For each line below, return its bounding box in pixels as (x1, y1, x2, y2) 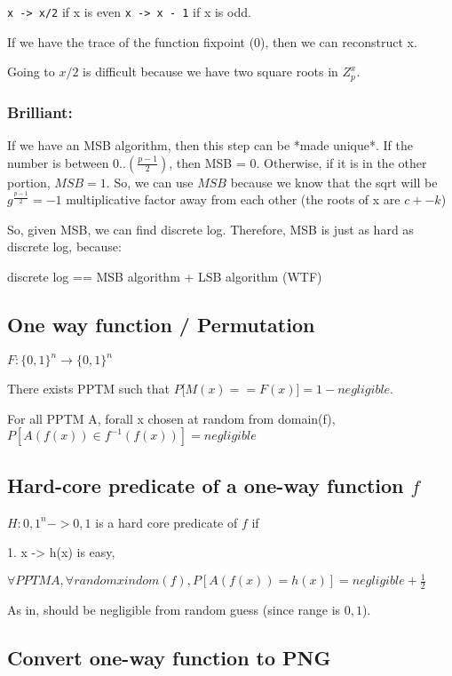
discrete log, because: (7, 237, 122, 256)
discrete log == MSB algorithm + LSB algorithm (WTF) (7, 266, 322, 285)
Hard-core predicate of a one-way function (7, 471, 404, 498)
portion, (7, 172, 51, 191)
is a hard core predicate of (95, 513, 238, 531)
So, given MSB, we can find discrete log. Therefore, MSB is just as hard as (7, 219, 414, 238)
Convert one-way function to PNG (7, 644, 331, 672)
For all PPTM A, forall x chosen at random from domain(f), (7, 409, 336, 427)
